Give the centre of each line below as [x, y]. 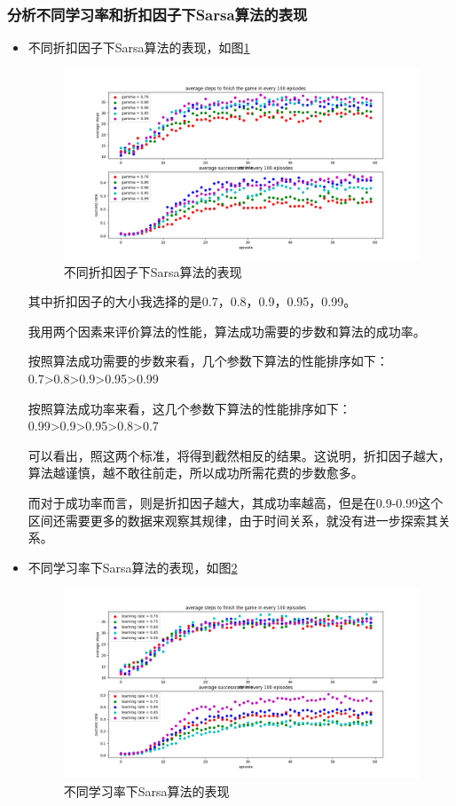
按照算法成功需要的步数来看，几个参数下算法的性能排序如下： [208, 361]
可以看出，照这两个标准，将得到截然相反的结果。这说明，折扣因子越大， [239, 455]
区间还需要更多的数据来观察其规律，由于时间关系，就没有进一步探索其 [233, 520]
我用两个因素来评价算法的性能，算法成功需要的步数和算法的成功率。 [227, 331]
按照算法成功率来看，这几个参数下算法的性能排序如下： [189, 408]
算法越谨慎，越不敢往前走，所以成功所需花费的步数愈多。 [196, 473]
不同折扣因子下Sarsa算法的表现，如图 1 [139, 47]
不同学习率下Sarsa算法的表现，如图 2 [133, 567]
